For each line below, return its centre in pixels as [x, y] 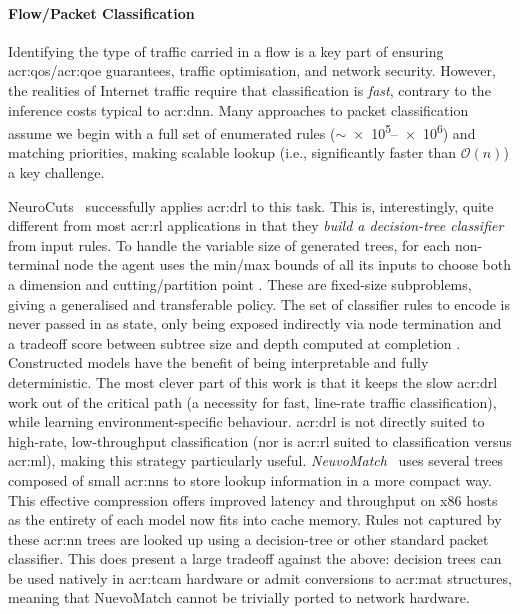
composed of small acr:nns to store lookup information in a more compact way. [250, 479]
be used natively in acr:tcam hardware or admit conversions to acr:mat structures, [260, 577]
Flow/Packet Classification [101, 12]
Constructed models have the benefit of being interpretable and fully [218, 362]
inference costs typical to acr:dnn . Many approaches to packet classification [238, 109]
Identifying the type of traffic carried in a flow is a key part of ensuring [226, 50]
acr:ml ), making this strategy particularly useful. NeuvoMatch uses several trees [256, 460]
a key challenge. [56, 172]
